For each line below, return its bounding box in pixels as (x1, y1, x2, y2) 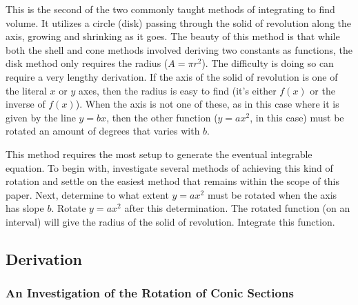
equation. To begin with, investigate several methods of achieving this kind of (6, 160, 333, 175)
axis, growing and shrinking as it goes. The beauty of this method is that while (6, 29, 340, 43)
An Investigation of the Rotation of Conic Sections (6, 284, 294, 302)
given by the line (6, 110, 76, 124)
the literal (6, 83, 47, 97)
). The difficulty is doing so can (201, 56, 334, 70)
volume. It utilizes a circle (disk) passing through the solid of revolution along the (6, 15, 352, 30)
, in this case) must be (250, 110, 344, 124)
